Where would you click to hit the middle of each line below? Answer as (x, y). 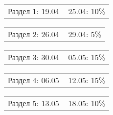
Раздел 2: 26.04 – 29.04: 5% (55, 34)
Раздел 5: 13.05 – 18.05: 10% (57, 103)
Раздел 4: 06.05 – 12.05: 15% (57, 80)
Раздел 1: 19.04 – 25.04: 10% (57, 11)
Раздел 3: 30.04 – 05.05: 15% (57, 57)
